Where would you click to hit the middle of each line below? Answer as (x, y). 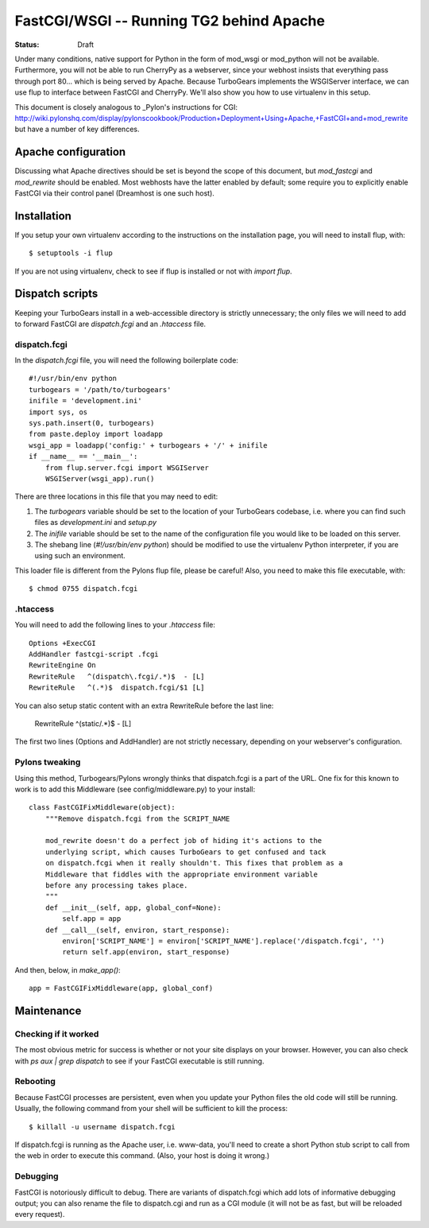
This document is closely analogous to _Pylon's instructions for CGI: (126, 107)
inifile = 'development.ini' (85, 401)
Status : (27, 45)
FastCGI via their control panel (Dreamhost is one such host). (114, 193)
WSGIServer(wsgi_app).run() (100, 478)
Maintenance (48, 1010)
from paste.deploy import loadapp (96, 434)
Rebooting (35, 1082)
